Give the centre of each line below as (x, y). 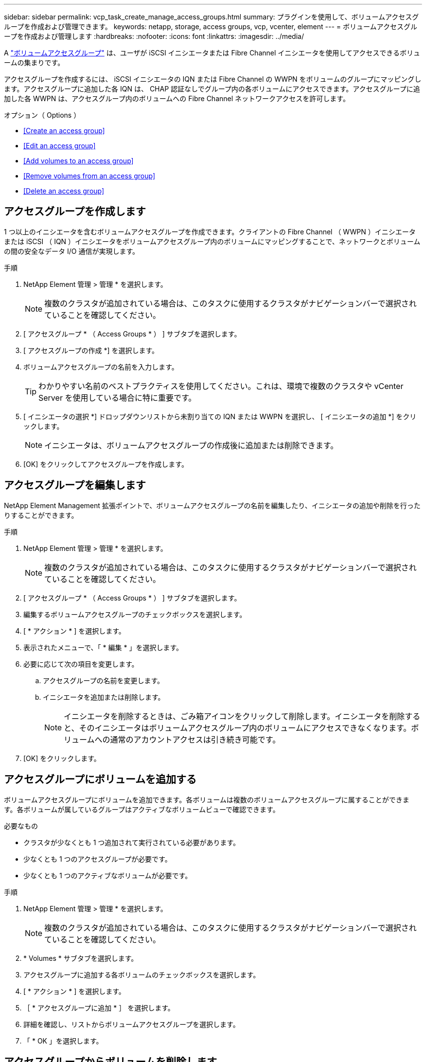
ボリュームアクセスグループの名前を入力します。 (101, 367)
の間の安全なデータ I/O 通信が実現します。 (71, 251)
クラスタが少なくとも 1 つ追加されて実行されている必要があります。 (132, 842)
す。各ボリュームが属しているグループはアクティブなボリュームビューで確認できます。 (142, 809)
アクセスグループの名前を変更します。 (104, 680)
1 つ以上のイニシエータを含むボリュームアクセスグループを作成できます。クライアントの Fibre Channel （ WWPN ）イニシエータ (210, 231)
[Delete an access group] (64, 191)
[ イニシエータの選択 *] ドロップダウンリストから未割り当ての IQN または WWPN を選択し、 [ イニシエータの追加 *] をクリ (220, 416)
